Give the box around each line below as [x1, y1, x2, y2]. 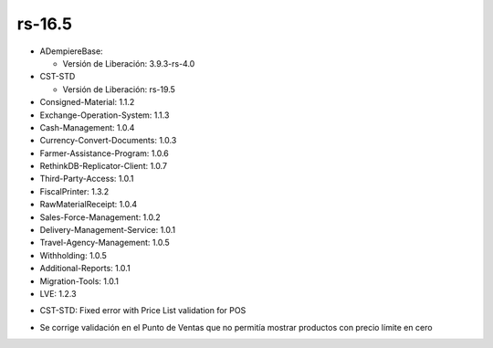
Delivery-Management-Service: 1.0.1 [39, 225, 176, 236]
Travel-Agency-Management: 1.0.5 [39, 237, 171, 248]
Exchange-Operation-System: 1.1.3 [39, 110, 170, 121]
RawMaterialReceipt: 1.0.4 [39, 199, 137, 210]
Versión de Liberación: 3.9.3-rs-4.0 [62, 58, 195, 69]
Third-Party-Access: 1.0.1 [39, 174, 134, 185]
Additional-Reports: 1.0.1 [39, 263, 131, 274]
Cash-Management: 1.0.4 [39, 121, 135, 132]
